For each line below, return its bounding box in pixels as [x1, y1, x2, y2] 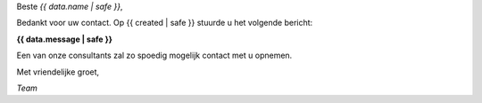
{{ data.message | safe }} [16, 34, 113, 44]
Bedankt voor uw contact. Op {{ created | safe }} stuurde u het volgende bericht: [16, 18, 313, 28]
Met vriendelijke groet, [16, 67, 100, 77]
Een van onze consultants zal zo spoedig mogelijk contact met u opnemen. [16, 50, 293, 61]
